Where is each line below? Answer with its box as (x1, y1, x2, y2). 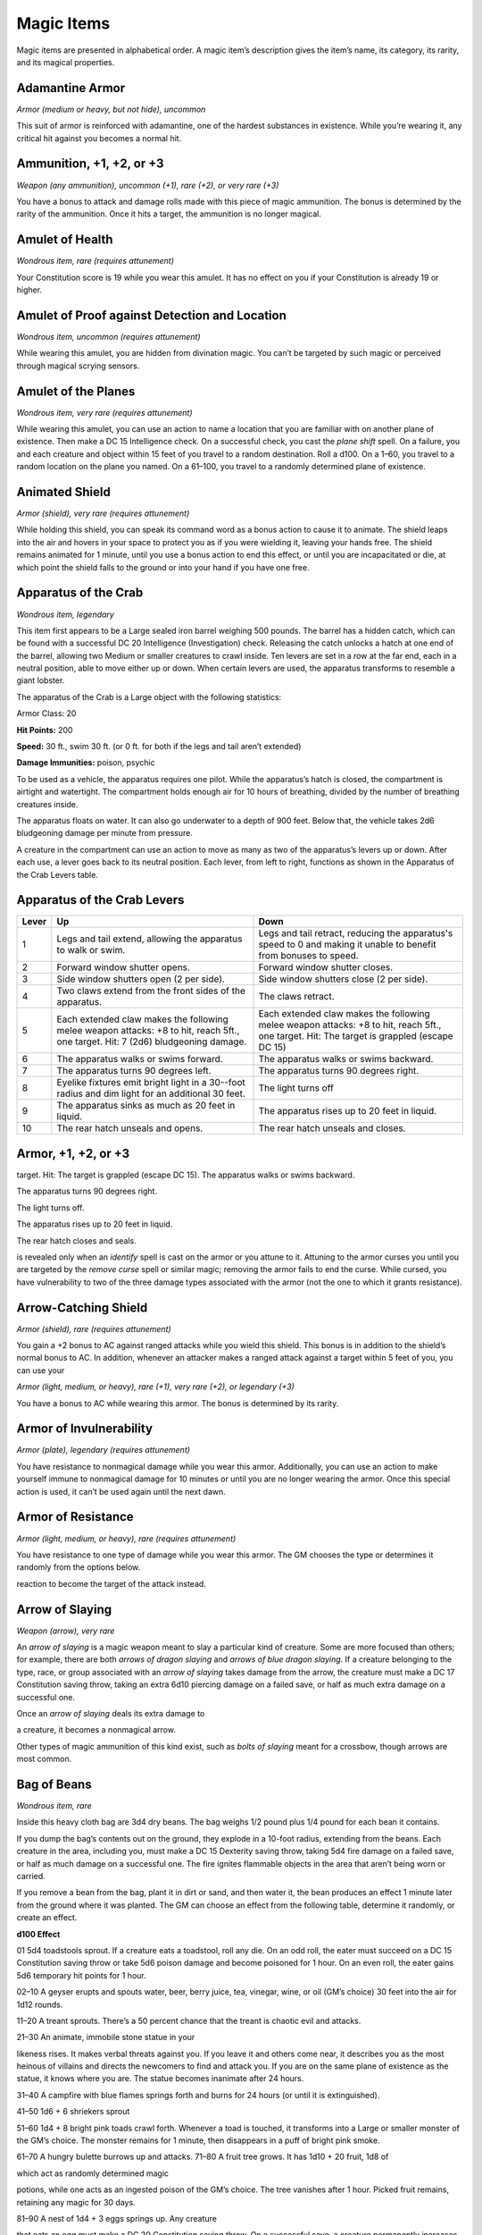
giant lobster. (16, 675, 65, 686)
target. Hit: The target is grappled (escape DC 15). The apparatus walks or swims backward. (16, 1169, 355, 1180)
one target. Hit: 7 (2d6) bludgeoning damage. (56, 1035, 247, 1048)
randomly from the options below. (16, 1562, 141, 1573)
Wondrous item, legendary (16, 609, 115, 620)
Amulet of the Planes (16, 384, 136, 399)
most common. (16, 1753, 72, 1765)
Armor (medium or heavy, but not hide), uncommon (16, 104, 206, 114)
